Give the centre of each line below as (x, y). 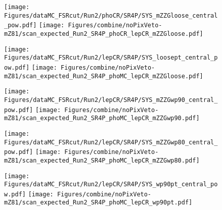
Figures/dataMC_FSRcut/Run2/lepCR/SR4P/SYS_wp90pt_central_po (111, 185)
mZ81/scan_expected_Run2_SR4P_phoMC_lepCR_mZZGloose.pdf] (104, 76)
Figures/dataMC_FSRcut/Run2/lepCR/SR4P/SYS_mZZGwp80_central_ (111, 142)
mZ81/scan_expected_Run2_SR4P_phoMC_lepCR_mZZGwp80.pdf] (102, 160)
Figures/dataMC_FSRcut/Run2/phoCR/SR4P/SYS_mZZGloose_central (111, 15)
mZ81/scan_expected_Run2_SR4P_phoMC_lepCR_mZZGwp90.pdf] (102, 118)
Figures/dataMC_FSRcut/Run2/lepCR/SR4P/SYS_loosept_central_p (111, 58)
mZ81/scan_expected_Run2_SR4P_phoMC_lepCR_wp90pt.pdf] (98, 203)
